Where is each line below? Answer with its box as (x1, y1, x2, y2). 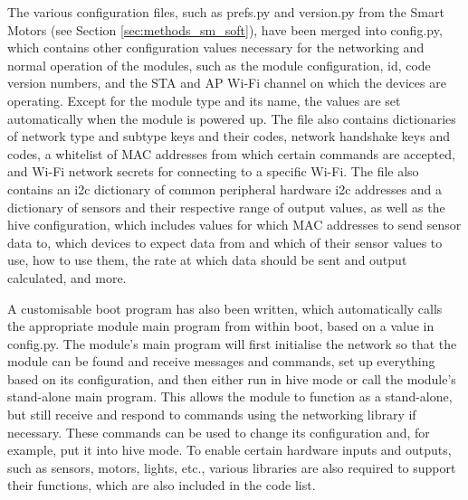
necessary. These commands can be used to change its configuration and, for (7, 422, 430, 441)
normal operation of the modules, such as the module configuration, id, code (7, 55, 431, 74)
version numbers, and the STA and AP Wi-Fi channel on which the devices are (7, 73, 446, 92)
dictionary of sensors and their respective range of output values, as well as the (7, 197, 445, 216)
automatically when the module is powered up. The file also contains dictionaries (7, 108, 456, 127)
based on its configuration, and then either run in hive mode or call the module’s (7, 369, 456, 388)
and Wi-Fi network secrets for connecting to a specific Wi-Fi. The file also (7, 162, 419, 181)
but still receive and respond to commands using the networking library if (7, 405, 416, 424)
